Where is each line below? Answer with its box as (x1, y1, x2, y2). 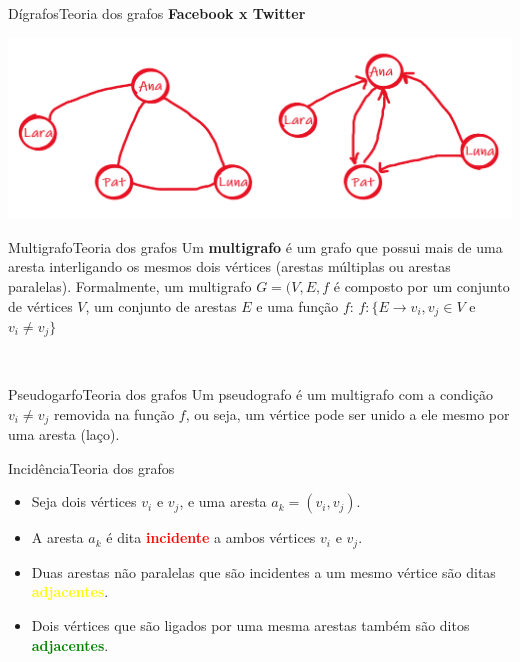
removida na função (53, 403, 175, 424)
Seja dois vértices (31, 491, 137, 512)
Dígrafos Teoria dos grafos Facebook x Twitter (8, 3, 306, 23)
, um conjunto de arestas (85, 295, 237, 316)
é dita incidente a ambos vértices (106, 527, 316, 548)
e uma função (256, 295, 339, 316)
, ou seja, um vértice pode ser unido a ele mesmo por (185, 403, 510, 424)
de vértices (8, 295, 73, 316)
